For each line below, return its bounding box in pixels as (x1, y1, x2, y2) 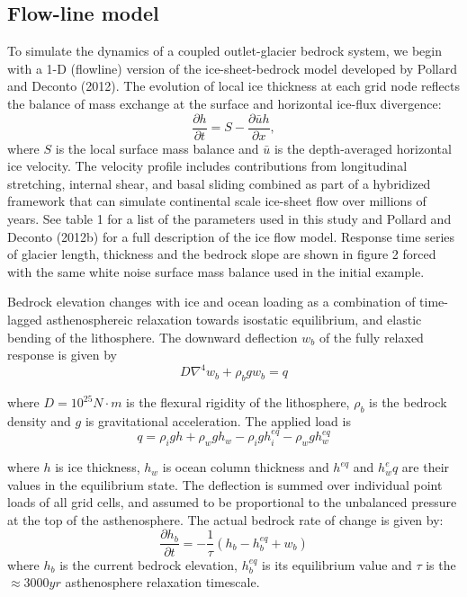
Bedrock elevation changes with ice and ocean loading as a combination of (7, 292, 416, 311)
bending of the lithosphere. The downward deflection (7, 327, 298, 346)
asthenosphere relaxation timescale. (65, 573, 260, 592)
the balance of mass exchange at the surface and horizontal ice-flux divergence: (7, 94, 442, 112)
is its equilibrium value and (262, 555, 412, 574)
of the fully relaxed (319, 327, 424, 346)
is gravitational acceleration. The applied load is (85, 411, 351, 430)
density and (7, 411, 71, 430)
